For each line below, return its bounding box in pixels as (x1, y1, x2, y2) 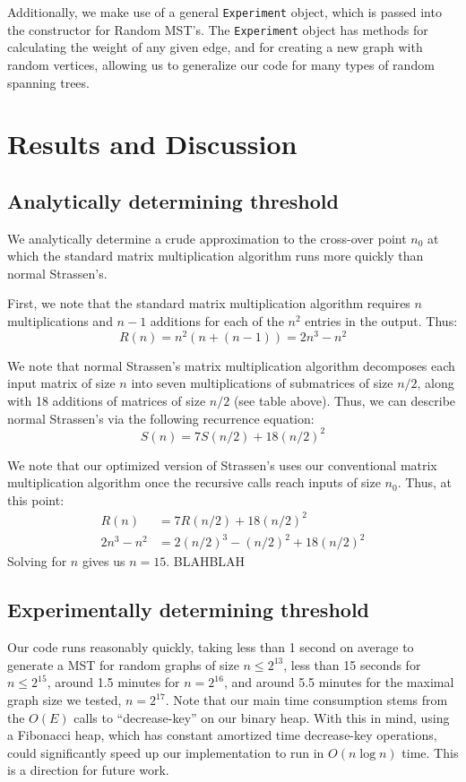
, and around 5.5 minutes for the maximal (223, 673, 454, 692)
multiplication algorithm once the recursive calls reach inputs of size (7, 473, 381, 492)
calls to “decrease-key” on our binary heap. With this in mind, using (73, 708, 450, 726)
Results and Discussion (7, 125, 298, 162)
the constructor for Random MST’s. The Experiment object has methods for (7, 20, 428, 39)
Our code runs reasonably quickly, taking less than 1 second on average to (7, 638, 414, 657)
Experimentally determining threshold (7, 596, 370, 623)
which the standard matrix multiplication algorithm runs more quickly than (7, 246, 424, 265)
